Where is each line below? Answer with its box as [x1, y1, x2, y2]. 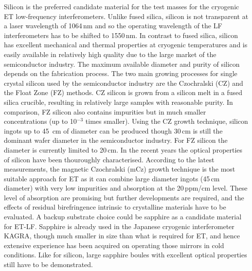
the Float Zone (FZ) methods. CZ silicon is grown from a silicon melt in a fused [4, 87, 243, 97]
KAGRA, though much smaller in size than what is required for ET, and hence [4, 231, 240, 241]
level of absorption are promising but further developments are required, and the [4, 192, 244, 202]
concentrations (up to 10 [4, 116, 77, 126]
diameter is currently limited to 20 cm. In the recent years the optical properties [4, 144, 243, 155]
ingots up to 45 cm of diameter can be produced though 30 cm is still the [4, 125, 223, 135]
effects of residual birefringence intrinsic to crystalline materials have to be [4, 202, 226, 212]
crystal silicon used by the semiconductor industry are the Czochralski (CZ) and [4, 77, 243, 88]
